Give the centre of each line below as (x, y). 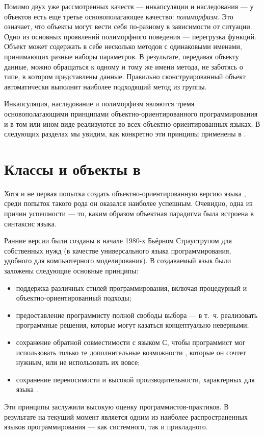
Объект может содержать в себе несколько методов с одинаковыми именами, (123, 46)
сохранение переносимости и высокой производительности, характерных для (135, 379)
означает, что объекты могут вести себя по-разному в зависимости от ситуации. (128, 26)
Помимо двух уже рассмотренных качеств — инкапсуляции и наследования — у (129, 6)
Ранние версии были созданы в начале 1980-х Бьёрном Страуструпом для (118, 241)
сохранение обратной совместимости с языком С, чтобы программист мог (131, 342)
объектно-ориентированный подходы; (74, 298)
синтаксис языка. (30, 223)
